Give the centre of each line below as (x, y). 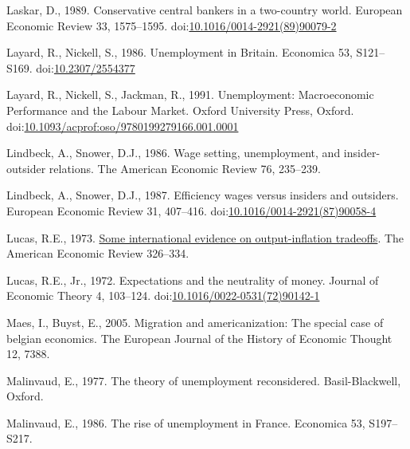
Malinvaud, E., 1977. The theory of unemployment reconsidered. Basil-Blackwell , (204, 380)
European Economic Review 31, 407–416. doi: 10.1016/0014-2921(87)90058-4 (191, 210)
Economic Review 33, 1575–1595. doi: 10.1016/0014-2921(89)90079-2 (172, 25)
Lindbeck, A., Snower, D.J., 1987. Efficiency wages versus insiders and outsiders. (203, 195)
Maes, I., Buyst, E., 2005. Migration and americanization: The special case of (195, 322)
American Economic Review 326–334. (98, 253)
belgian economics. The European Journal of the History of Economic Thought (199, 338)
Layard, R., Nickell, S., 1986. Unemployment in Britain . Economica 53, (180, 52)
